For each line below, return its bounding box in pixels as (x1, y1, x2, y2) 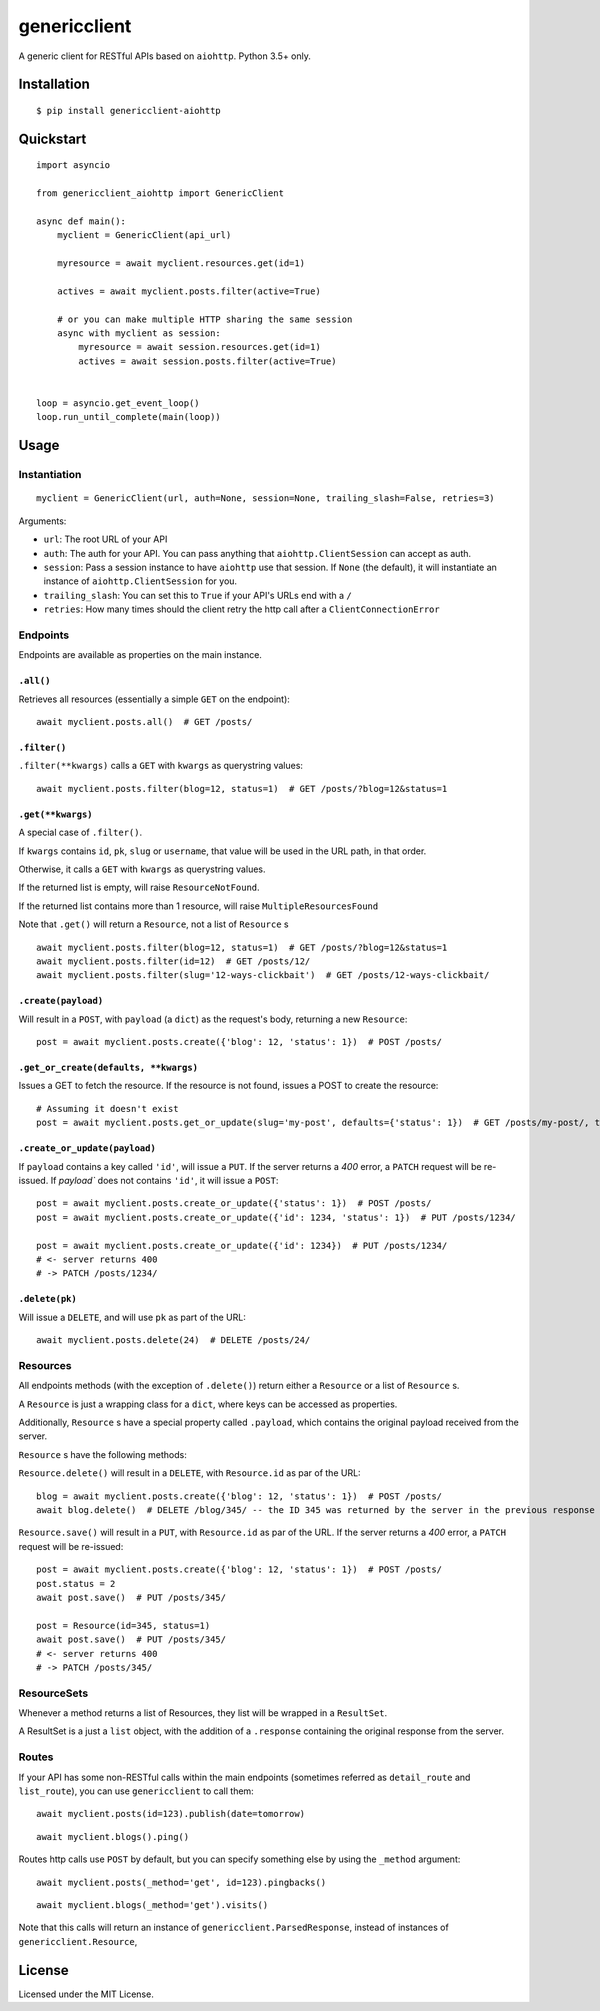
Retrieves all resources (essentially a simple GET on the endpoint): (18, 693, 290, 705)
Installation (18, 76, 90, 93)
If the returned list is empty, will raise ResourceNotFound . (18, 881, 260, 894)
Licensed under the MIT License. (18, 1988, 154, 2000)
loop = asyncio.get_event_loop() (36, 398, 200, 409)
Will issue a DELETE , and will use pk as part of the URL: (18, 1311, 247, 1323)
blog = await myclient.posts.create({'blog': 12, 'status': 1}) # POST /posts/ (36, 1490, 443, 1502)
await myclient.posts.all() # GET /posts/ (36, 716, 253, 728)
